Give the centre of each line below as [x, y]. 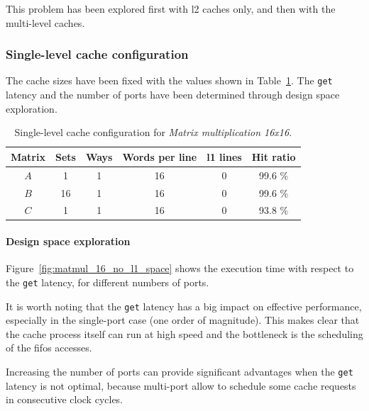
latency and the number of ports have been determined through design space [173, 95]
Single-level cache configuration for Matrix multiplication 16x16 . [153, 132]
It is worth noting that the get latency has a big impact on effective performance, [184, 306]
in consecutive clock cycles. [65, 399]
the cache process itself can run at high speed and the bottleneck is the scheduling [184, 333]
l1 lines [224, 156]
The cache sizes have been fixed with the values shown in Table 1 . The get [169, 80]
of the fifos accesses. [49, 348]
